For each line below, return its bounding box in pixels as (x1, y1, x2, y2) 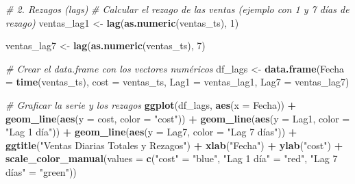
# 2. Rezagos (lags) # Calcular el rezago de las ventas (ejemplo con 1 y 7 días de (5, 2, 350, 16)
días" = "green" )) (5, 164, 77, 179)
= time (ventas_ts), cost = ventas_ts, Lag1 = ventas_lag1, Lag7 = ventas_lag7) (5, 75, 350, 89)
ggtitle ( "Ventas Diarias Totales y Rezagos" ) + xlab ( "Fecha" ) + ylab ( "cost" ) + (5, 137, 343, 152)
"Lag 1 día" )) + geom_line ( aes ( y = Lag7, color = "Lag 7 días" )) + (5, 124, 297, 139)
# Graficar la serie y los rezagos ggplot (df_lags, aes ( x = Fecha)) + (5, 97, 297, 111)
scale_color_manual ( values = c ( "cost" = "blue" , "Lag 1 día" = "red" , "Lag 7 (5, 151, 338, 166)
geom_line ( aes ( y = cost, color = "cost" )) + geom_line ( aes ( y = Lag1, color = (5, 111, 350, 125)
